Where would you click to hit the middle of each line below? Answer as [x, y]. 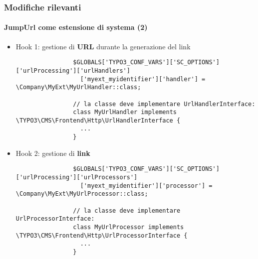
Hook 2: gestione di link [53, 153]
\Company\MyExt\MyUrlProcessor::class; [82, 194]
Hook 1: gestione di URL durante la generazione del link [103, 46]
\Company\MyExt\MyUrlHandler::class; [78, 87]
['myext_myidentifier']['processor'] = [146, 186]
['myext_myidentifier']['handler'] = [143, 79]
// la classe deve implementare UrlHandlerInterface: [164, 104]
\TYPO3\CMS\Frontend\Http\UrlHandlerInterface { [98, 120]
